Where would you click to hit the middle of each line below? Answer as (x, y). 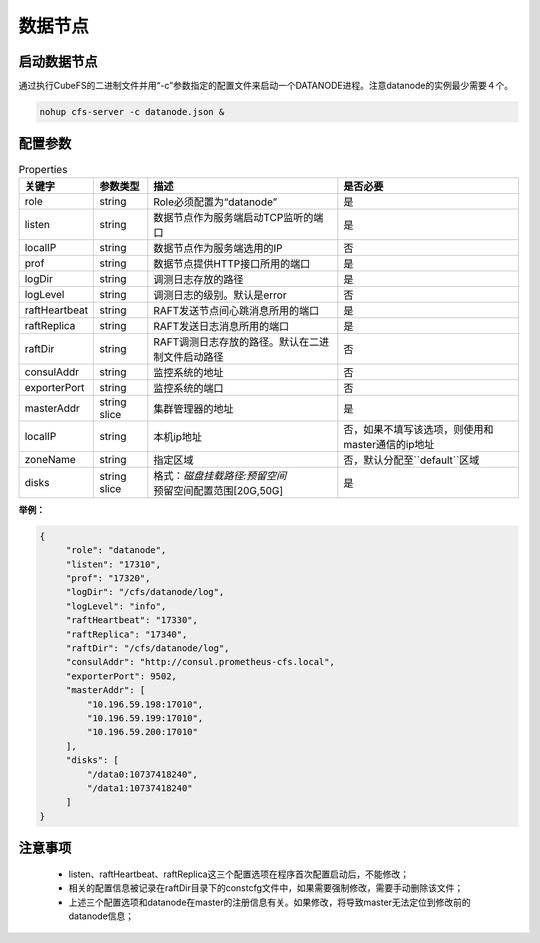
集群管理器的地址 (193, 408)
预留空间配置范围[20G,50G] (218, 490)
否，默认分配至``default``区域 (411, 460)
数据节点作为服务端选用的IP (218, 248)
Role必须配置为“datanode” (215, 202)
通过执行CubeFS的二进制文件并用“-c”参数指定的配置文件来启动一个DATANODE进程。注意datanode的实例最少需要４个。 (266, 86)
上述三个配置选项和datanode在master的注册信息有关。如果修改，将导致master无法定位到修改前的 (270, 902)
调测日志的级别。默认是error (220, 295)
